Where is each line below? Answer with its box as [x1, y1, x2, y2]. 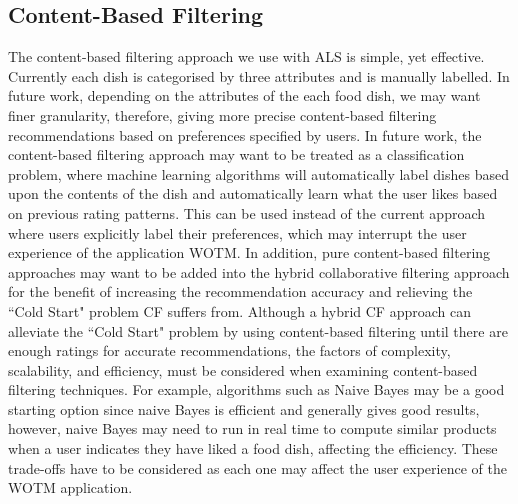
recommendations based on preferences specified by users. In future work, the [8, 124, 482, 145]
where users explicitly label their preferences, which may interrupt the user [8, 222, 467, 243]
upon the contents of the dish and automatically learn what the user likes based [8, 183, 498, 204]
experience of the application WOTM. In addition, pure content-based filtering [8, 242, 491, 263]
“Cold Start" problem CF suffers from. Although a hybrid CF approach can [8, 300, 471, 321]
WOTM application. [8, 477, 133, 498]
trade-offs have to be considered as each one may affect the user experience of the [8, 457, 507, 478]
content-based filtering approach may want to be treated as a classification [8, 144, 465, 165]
